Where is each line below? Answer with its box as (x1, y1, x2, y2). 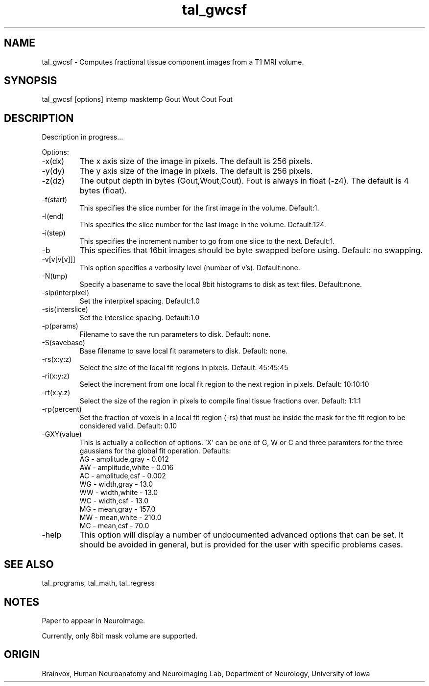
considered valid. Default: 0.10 (79, 422, 177, 430)
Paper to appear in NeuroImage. (42, 616, 145, 625)
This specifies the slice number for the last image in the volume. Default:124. (79, 220, 326, 229)
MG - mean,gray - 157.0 (79, 505, 156, 514)
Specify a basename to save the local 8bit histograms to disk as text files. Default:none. (79, 280, 362, 289)
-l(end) (42, 212, 64, 221)
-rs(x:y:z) (42, 355, 72, 364)
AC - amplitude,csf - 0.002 (79, 472, 166, 480)
